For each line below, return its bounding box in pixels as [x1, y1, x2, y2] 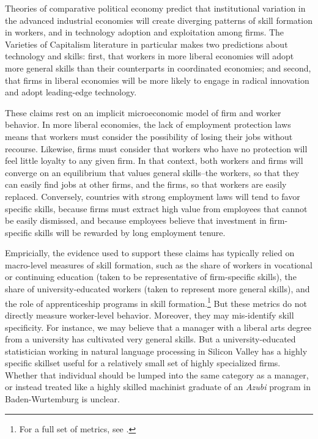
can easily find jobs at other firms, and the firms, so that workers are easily [5, 178, 287, 191]
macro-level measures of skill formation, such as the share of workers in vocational [5, 258, 312, 271]
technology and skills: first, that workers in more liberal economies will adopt [5, 50, 294, 62]
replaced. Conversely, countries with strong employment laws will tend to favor [5, 190, 300, 202]
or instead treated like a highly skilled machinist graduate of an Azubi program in [5, 380, 311, 393]
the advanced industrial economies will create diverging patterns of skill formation [5, 13, 312, 26]
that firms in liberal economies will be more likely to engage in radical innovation [5, 73, 309, 86]
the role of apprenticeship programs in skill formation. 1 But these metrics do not [5, 295, 307, 309]
